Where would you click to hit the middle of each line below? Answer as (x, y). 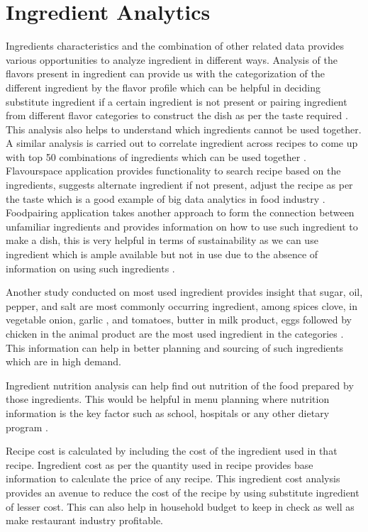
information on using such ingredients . (90, 268)
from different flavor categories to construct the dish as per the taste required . (177, 115)
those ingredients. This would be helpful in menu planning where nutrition (168, 399)
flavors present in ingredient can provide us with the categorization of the (165, 73)
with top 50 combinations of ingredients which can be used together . (156, 156)
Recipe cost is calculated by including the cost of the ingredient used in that (172, 451)
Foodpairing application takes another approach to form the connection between (180, 212)
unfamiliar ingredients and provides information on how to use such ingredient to (182, 226)
